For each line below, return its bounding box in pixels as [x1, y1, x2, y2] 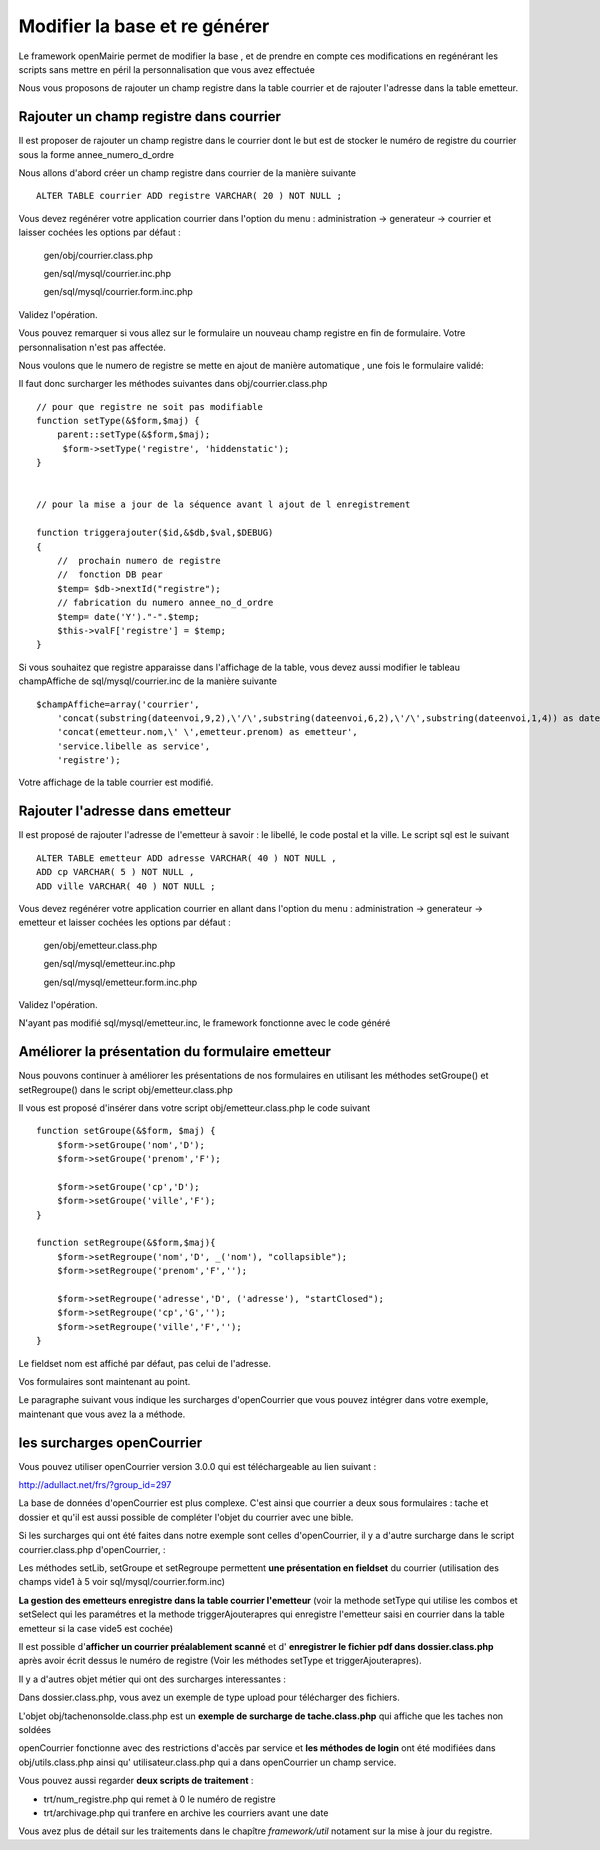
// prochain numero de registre [56, 555, 222, 566]
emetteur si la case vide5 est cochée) [18, 1622, 174, 1634]
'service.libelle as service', [56, 740, 211, 752]
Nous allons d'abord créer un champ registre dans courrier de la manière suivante [18, 167, 357, 179]
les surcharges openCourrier [18, 1434, 203, 1451]
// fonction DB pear [56, 569, 164, 580]
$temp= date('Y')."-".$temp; [56, 611, 200, 622]
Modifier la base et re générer [18, 15, 270, 37]
